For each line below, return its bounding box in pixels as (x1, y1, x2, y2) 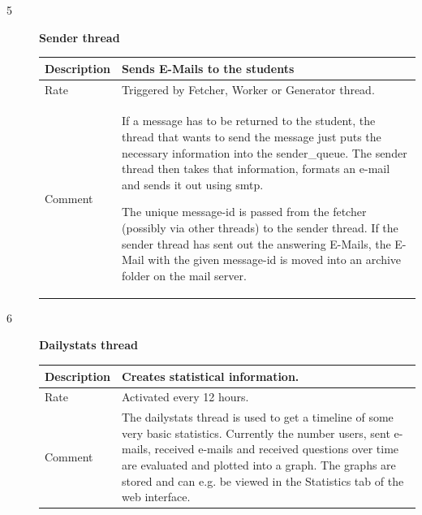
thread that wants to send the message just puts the (122, 128, 381, 145)
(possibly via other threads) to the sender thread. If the (122, 219, 398, 236)
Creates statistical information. (122, 367, 299, 384)
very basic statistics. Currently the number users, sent (122, 424, 390, 441)
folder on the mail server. (122, 266, 247, 283)
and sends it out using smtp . (122, 175, 264, 193)
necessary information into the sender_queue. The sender (122, 144, 407, 161)
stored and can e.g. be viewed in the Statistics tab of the (122, 472, 404, 489)
